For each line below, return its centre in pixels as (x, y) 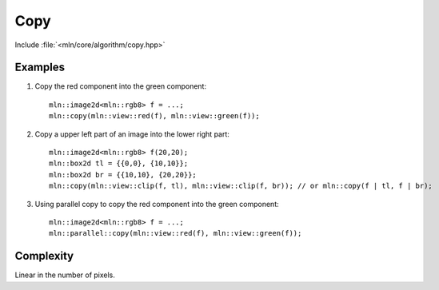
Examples (40, 68)
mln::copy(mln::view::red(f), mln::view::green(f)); (154, 116)
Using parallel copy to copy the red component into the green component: (157, 204)
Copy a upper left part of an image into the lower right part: (132, 134)
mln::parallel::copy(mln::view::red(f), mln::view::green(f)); (176, 233)
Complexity (44, 256)
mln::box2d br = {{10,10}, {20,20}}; (123, 175)
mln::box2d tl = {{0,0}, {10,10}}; (119, 163)
